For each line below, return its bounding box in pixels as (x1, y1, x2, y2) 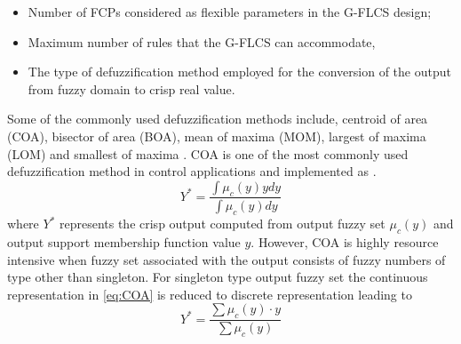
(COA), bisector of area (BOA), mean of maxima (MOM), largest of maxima (7, 126, 426, 145)
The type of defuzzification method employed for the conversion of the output (28, 62, 451, 81)
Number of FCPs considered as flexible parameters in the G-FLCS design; (28, 3, 432, 20)
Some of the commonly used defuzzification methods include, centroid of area (7, 109, 428, 128)
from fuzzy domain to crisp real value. (28, 79, 235, 98)
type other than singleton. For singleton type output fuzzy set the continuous (7, 268, 428, 286)
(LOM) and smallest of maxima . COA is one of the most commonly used (7, 144, 409, 163)
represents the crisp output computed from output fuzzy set (59, 214, 385, 233)
